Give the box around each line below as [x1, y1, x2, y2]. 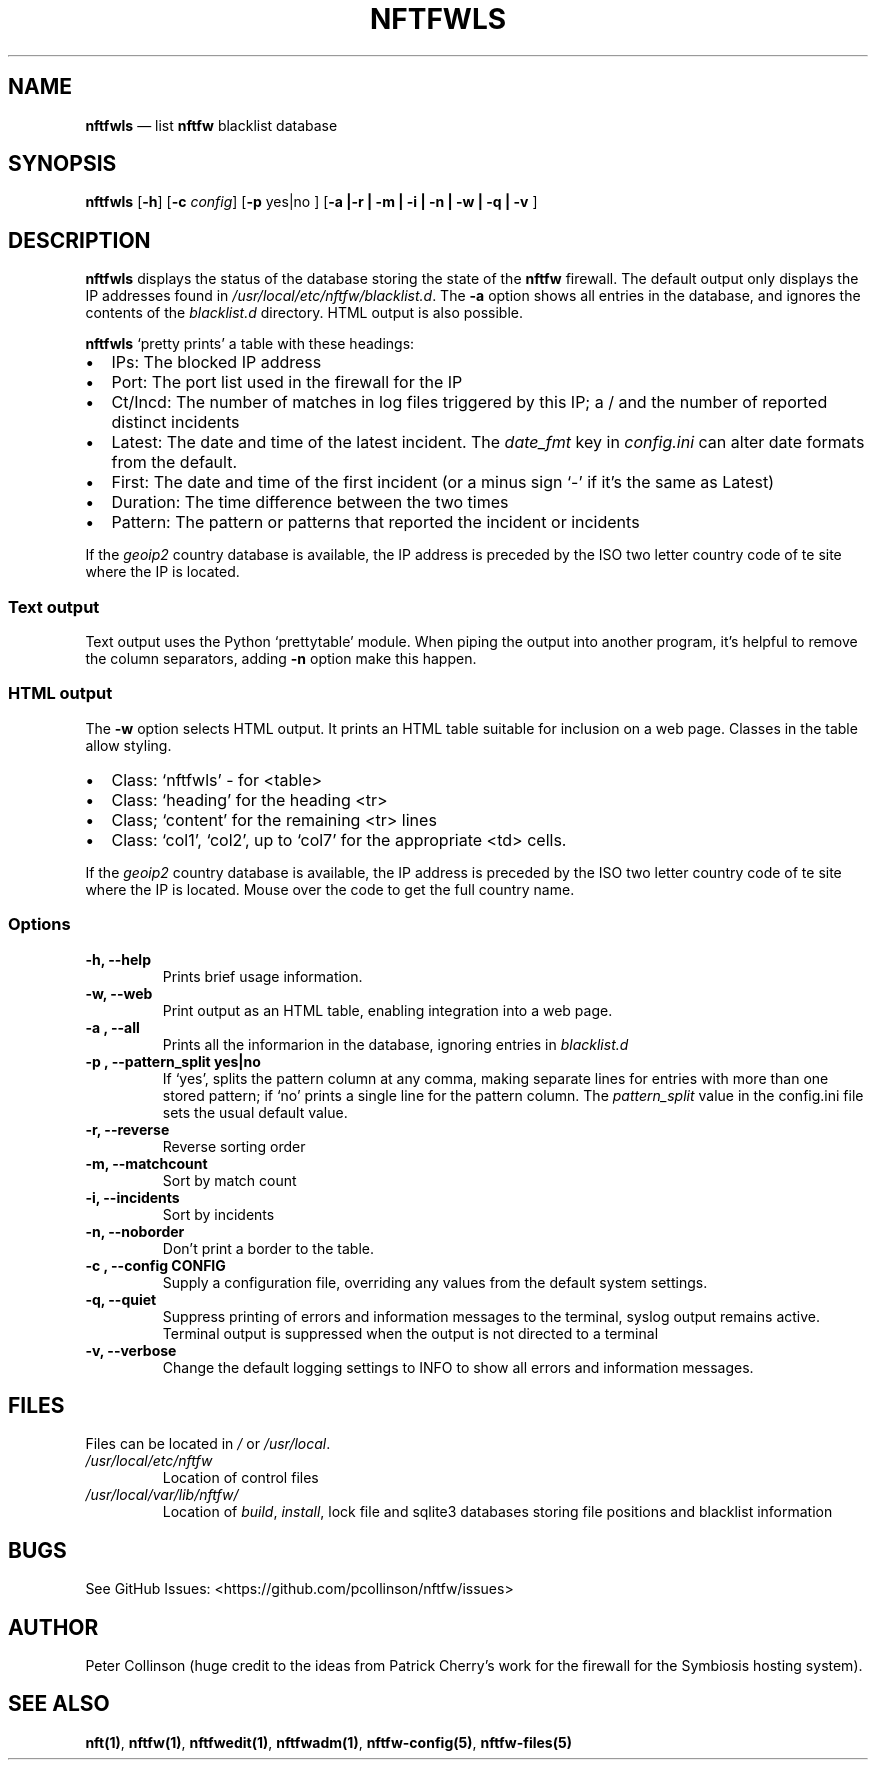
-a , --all [85, 1018, 140, 1036]
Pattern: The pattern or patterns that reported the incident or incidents [111, 512, 640, 533]
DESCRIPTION [8, 227, 151, 253]
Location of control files [162, 1469, 319, 1487]
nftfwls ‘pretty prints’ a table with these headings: [85, 335, 415, 353]
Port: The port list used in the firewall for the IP [111, 372, 463, 393]
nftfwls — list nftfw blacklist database [85, 116, 338, 134]
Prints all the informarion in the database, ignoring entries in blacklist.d [162, 1035, 629, 1053]
